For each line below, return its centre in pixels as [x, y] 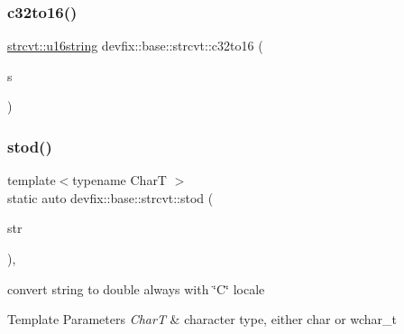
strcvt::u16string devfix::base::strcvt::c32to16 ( [135, 46]
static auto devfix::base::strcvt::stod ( [110, 197]
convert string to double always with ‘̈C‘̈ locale [136, 288]
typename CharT [119, 180]
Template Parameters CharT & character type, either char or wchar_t [202, 319]
